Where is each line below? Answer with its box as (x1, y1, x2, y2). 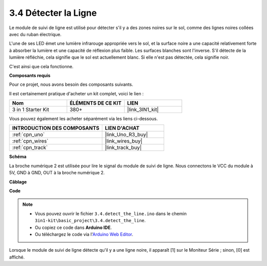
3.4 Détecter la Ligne (9, 7, 97, 18)
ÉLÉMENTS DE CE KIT (69, 100, 122, 107)
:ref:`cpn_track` (12, 144, 48, 151)
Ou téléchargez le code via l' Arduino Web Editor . (35, 231, 133, 237)
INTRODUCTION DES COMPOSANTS (12, 125, 100, 132)
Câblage (9, 179, 27, 185)
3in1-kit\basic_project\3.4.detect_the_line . (35, 218, 146, 224)
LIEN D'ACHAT (104, 125, 139, 132)
